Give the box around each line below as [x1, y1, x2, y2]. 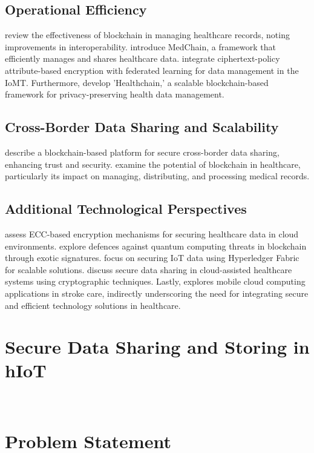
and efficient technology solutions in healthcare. [5, 299, 181, 311]
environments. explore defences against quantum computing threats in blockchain [5, 239, 307, 252]
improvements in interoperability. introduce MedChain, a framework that [5, 40, 276, 53]
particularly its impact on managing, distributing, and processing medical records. [5, 170, 310, 182]
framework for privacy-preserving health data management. [5, 88, 224, 101]
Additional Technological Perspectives [5, 199, 247, 218]
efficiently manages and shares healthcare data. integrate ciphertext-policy [5, 52, 280, 65]
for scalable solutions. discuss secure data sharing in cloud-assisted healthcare [5, 263, 292, 276]
